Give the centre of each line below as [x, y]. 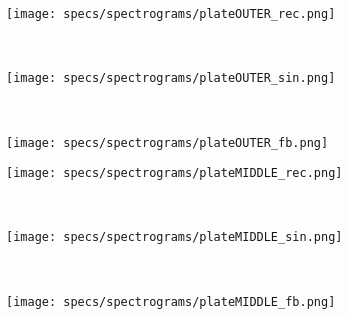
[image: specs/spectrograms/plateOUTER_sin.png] [171, 78]
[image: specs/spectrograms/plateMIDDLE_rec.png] [174, 173]
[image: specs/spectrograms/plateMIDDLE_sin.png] [174, 237]
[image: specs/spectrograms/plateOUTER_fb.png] [167, 142]
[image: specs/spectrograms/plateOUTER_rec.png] [171, 14]
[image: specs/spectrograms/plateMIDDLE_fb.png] [171, 301]
